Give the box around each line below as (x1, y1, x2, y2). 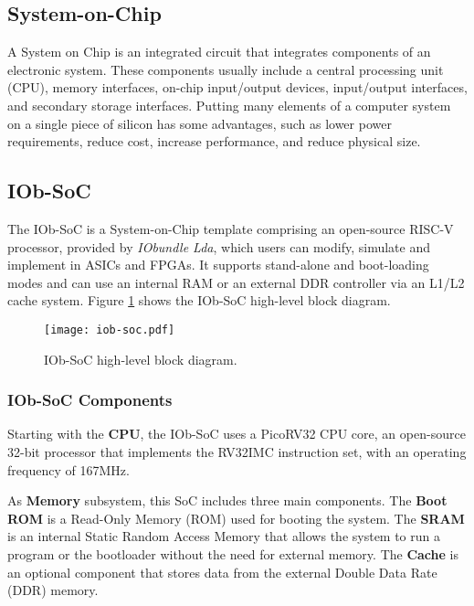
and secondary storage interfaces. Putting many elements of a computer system (7, 95, 451, 114)
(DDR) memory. (7, 580, 99, 600)
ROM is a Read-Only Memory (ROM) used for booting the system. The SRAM (7, 508, 465, 527)
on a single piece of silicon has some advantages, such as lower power (7, 113, 392, 133)
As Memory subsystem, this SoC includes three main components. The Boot (7, 491, 448, 510)
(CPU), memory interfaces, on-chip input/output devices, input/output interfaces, (7, 78, 468, 97)
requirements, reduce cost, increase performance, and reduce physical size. (7, 132, 421, 151)
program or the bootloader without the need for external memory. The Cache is (7, 544, 458, 563)
